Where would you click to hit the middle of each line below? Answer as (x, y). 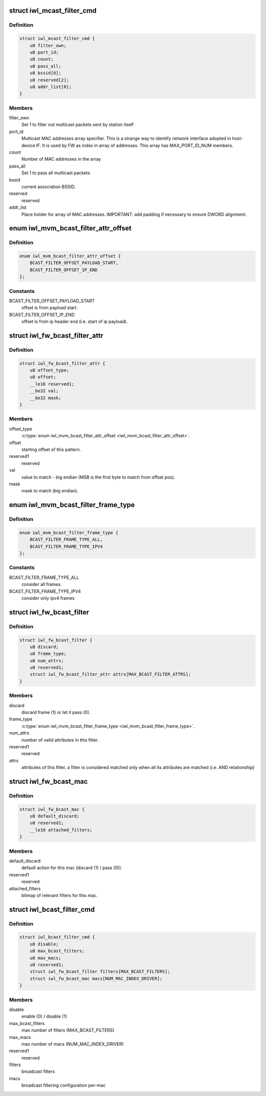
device (28, 145)
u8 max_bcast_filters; (57, 951)
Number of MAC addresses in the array (61, 159)
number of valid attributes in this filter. (60, 740)
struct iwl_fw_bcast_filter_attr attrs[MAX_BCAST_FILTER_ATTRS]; (110, 674)
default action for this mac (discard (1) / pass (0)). (72, 868)
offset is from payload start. (50, 308)
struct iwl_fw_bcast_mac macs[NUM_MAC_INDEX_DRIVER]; (96, 978)
